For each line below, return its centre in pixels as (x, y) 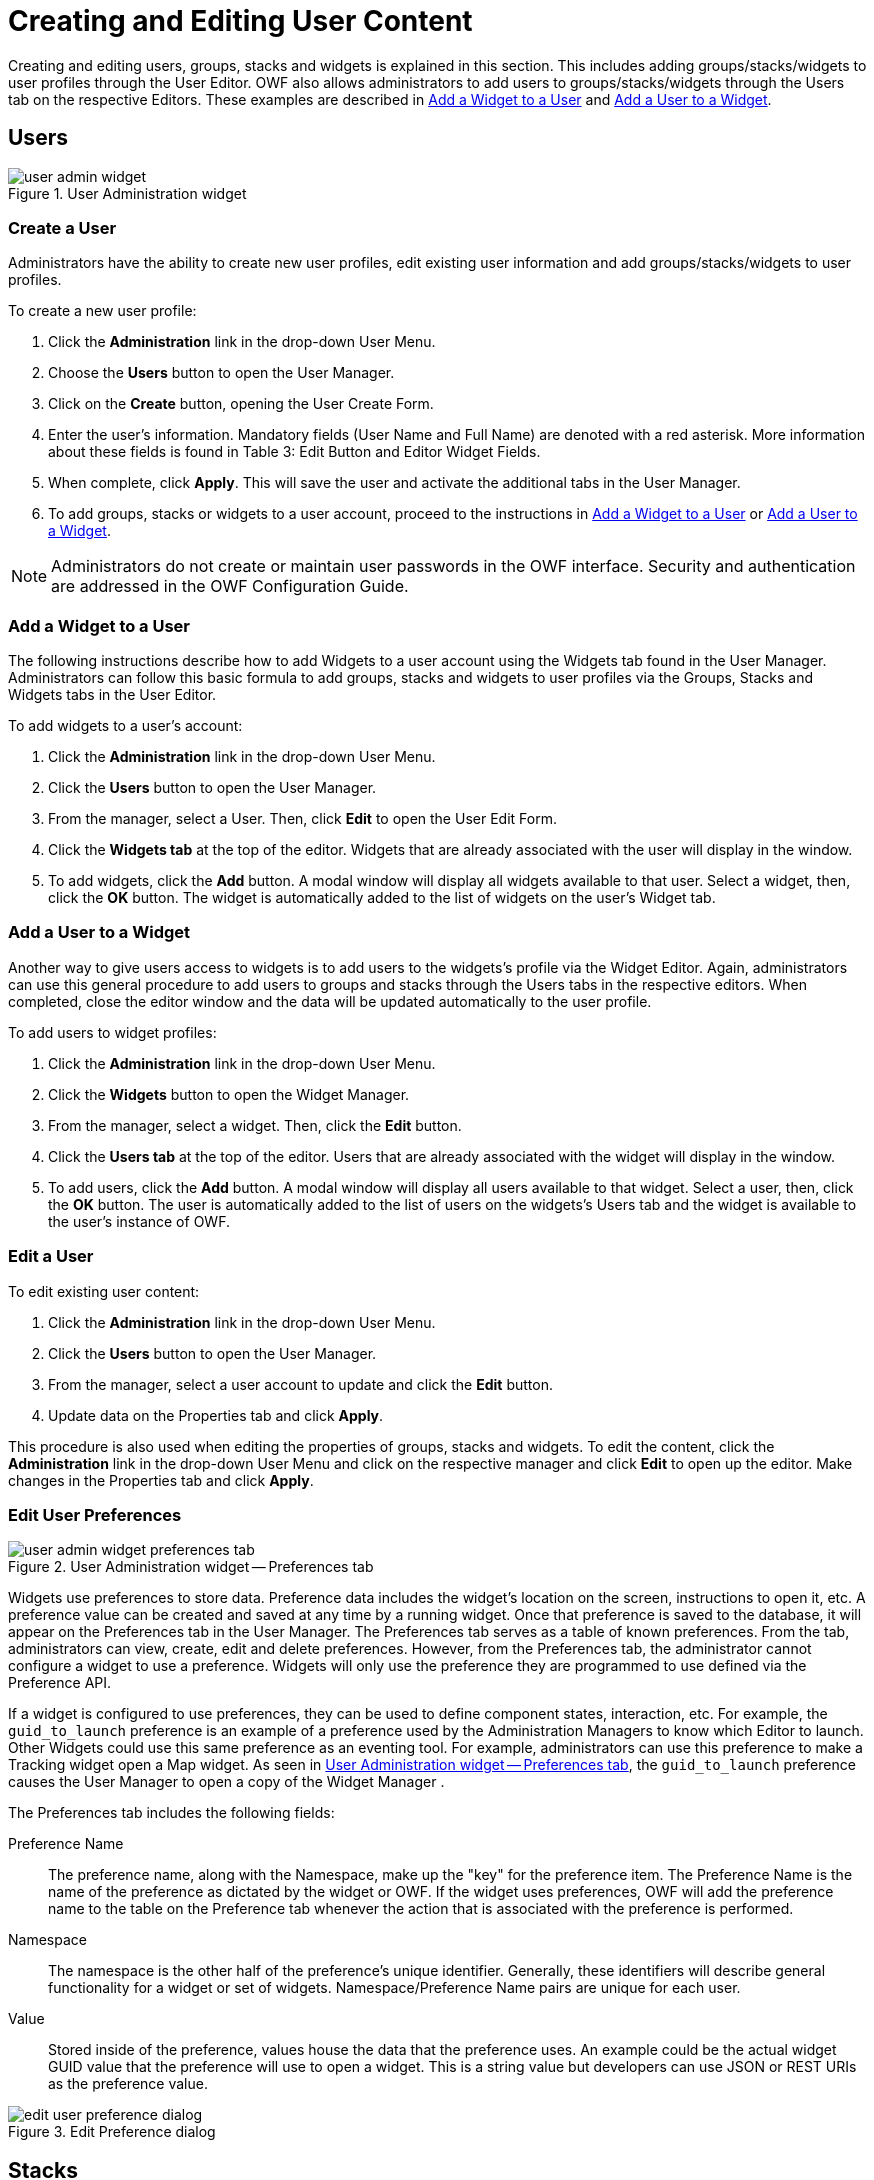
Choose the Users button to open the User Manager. (221, 373)
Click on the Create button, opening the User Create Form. (241, 404)
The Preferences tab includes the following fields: (171, 1813)
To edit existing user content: (104, 1291)
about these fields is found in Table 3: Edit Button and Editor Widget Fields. (294, 452)
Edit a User (51, 1256)
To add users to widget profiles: (112, 1032)
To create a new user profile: (102, 311)
